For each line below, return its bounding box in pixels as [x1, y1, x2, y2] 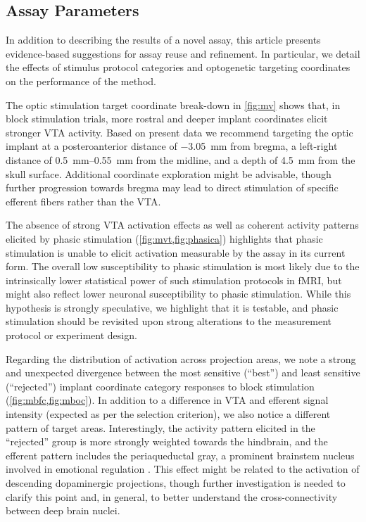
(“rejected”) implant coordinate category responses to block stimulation [6, 378, 315, 393]
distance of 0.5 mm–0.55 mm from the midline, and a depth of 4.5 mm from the [6, 152, 355, 167]
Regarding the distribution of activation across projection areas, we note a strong [6, 351, 356, 366]
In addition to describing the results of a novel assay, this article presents [6, 32, 321, 47]
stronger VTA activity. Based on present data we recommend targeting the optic [6, 125, 353, 139]
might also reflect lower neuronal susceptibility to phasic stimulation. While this [6, 286, 351, 301]
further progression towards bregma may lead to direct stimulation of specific [6, 180, 339, 195]
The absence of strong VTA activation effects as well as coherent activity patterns [6, 217, 359, 232]
